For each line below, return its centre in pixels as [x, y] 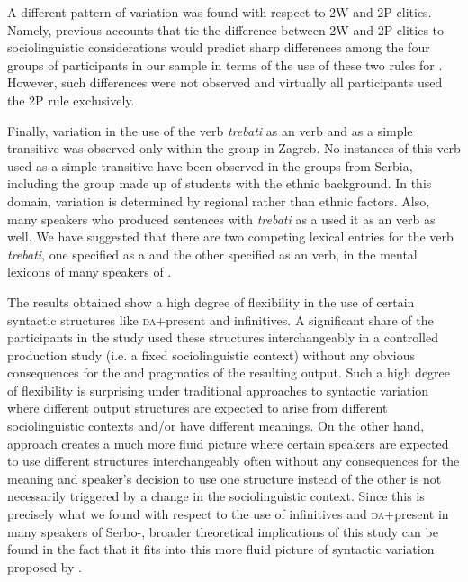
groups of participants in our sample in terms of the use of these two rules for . [225, 64]
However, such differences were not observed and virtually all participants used [225, 82]
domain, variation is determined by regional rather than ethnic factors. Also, [219, 200]
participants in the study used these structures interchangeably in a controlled [223, 337]
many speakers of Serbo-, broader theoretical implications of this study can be [223, 531]
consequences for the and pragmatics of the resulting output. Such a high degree [229, 373]
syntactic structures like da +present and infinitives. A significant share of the [220, 319]
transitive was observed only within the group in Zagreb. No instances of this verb [234, 148]
